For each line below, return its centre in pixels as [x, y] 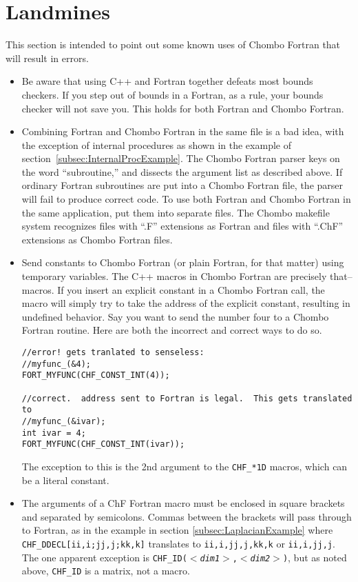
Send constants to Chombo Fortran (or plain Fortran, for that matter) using [183, 262]
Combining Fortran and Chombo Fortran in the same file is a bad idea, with [183, 131]
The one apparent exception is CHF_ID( [104, 557]
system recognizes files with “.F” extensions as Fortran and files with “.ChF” [182, 226]
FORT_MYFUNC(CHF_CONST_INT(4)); [96, 375]
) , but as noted [315, 557]
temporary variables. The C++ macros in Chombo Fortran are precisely [174, 276]
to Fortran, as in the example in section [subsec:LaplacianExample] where [177, 530]
